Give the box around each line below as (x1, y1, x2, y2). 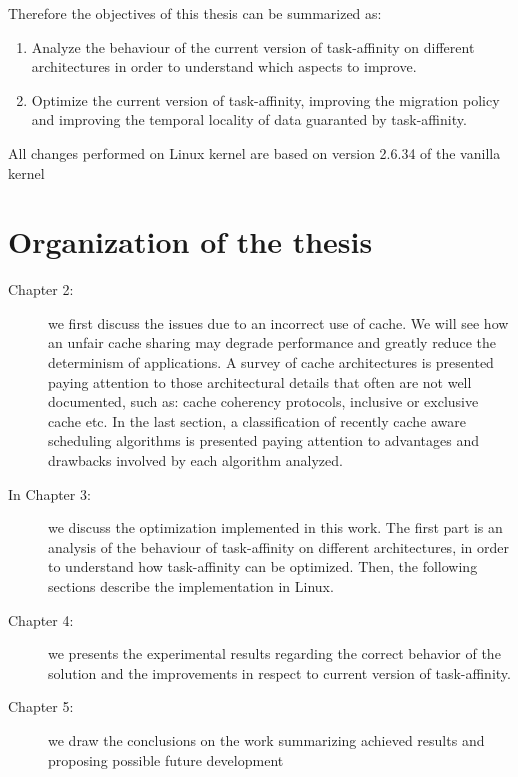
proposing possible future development (48, 749, 284, 770)
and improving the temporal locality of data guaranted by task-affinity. (31, 109, 467, 130)
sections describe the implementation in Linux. (48, 576, 334, 596)
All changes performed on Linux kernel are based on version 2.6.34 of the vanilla (8, 142, 501, 163)
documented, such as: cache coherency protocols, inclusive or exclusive (48, 391, 479, 412)
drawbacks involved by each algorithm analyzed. (48, 450, 343, 471)
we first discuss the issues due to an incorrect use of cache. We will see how (48, 312, 509, 333)
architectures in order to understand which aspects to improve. (31, 56, 417, 77)
